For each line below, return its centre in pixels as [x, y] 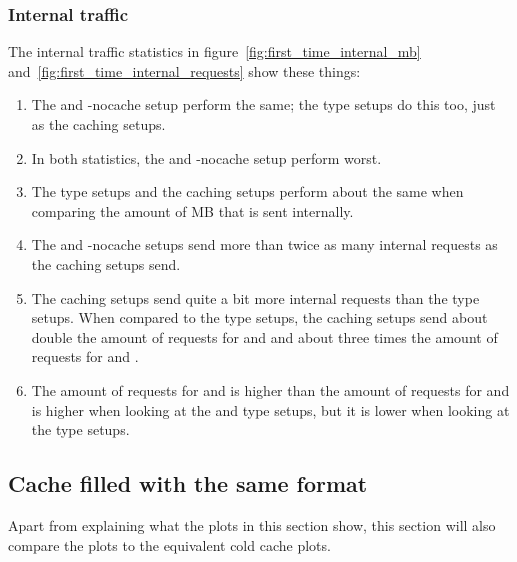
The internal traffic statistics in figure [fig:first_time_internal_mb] [214, 51]
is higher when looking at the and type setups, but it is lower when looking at [270, 409]
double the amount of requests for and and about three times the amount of [264, 336]
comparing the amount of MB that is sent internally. [192, 210]
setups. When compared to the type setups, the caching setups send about [259, 317]
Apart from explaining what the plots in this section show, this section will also [252, 524]
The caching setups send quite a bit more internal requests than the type [255, 297]
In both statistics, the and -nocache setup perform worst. [206, 157]
